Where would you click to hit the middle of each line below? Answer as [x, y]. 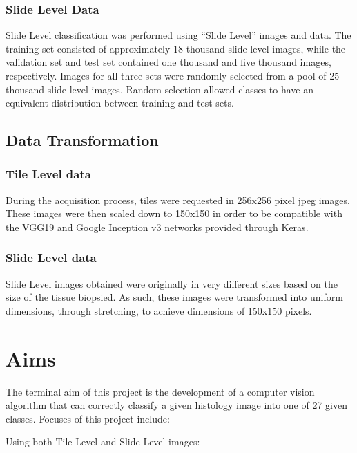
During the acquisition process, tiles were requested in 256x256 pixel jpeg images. [178, 200]
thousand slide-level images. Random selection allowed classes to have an [160, 89]
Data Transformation [82, 140]
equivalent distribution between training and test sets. [120, 103]
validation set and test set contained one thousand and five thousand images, [168, 62]
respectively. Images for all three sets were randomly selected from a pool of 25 [173, 75]
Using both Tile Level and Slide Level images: [103, 442]
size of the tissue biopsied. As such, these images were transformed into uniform [174, 297]
